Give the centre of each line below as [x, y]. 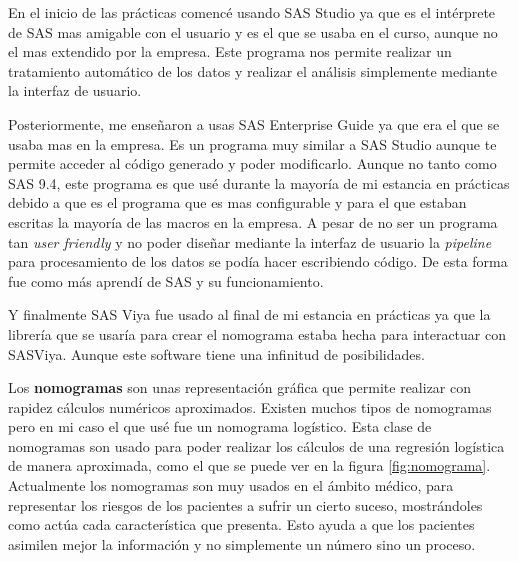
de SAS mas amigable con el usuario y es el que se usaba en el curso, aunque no [253, 31]
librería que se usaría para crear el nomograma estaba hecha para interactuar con [257, 333]
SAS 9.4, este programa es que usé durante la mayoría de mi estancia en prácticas [259, 182]
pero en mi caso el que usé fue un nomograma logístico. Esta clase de [220, 426]
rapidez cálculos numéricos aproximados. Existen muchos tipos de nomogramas [250, 406]
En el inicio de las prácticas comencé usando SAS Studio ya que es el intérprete [252, 12]
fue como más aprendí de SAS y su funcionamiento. [166, 280]
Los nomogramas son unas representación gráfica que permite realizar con [240, 387]
